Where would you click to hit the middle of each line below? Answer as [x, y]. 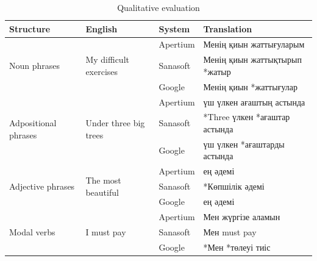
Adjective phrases [42, 186]
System [174, 28]
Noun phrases [35, 66]
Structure [30, 28]
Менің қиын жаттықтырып [252, 59]
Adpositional [33, 123]
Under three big [115, 123]
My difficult [107, 59]
